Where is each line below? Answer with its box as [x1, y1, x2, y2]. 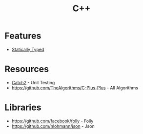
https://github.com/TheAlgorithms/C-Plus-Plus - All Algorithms [11, 85, 139, 91]
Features [4, 30, 41, 41]
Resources [4, 64, 49, 75]
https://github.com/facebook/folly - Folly [11, 118, 94, 124]
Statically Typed [11, 46, 44, 52]
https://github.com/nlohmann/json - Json [11, 123, 95, 129]
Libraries [4, 102, 41, 113]
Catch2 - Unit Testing [11, 79, 55, 85]
